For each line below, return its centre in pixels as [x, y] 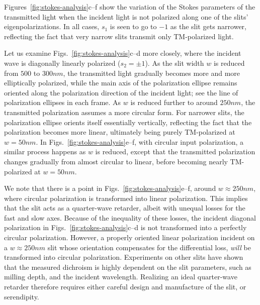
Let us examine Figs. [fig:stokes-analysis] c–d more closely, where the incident [123, 53]
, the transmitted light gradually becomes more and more [152, 73]
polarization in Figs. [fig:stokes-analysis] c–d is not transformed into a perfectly [125, 227]
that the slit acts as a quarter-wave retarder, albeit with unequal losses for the [125, 208]
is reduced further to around [174, 102]
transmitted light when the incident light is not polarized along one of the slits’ [126, 16]
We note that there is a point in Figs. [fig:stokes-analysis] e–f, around [110, 188]
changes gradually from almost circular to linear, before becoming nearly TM [123, 161]
